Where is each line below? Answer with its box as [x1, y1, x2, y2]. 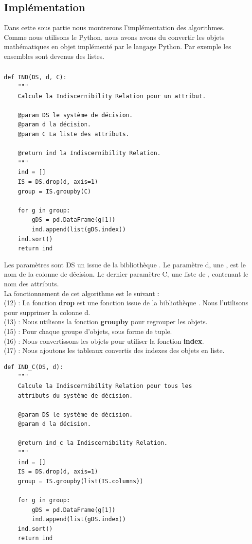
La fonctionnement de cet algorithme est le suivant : [4, 288, 160, 298]
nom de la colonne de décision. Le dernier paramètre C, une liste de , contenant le [4, 269, 249, 279]
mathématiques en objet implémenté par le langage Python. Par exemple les [4, 41, 231, 52]
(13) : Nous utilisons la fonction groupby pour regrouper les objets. [4, 316, 208, 327]
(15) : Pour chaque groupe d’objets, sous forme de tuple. [4, 326, 172, 336]
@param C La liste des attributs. [18, 131, 129, 138]
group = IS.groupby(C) [18, 188, 91, 195]
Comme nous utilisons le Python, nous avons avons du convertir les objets [4, 32, 225, 42]
